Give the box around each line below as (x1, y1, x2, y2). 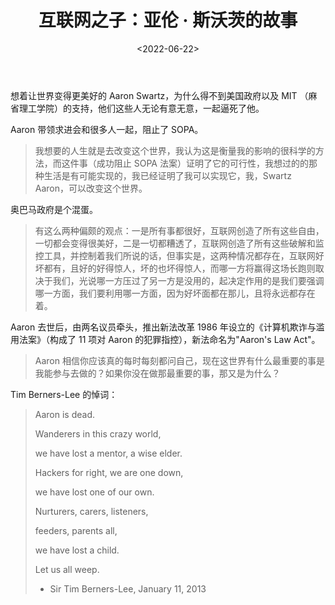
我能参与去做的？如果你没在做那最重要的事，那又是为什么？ (34, 367, 281, 379)
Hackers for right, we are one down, (34, 466, 184, 478)
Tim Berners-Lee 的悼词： (10, 388, 118, 400)
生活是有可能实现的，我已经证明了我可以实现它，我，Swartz (43, 169, 292, 181)
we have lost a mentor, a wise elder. (34, 447, 183, 459)
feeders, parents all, (34, 524, 118, 536)
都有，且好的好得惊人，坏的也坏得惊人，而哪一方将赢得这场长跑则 (43, 262, 316, 274)
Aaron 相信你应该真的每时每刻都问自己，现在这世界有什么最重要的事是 (34, 354, 325, 366)
